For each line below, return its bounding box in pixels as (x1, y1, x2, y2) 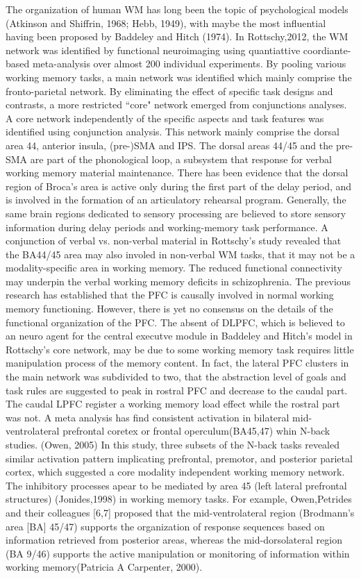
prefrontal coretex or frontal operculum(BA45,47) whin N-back (62, 423, 330, 438)
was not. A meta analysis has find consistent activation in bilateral (6, 410, 289, 424)
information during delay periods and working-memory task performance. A (6, 219, 328, 234)
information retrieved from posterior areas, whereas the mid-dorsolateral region (6, 532, 342, 547)
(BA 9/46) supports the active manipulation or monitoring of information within (6, 546, 350, 560)
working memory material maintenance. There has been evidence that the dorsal (6, 165, 349, 180)
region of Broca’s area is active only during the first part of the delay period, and (6, 178, 352, 193)
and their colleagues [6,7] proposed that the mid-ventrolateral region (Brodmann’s (6, 505, 355, 519)
